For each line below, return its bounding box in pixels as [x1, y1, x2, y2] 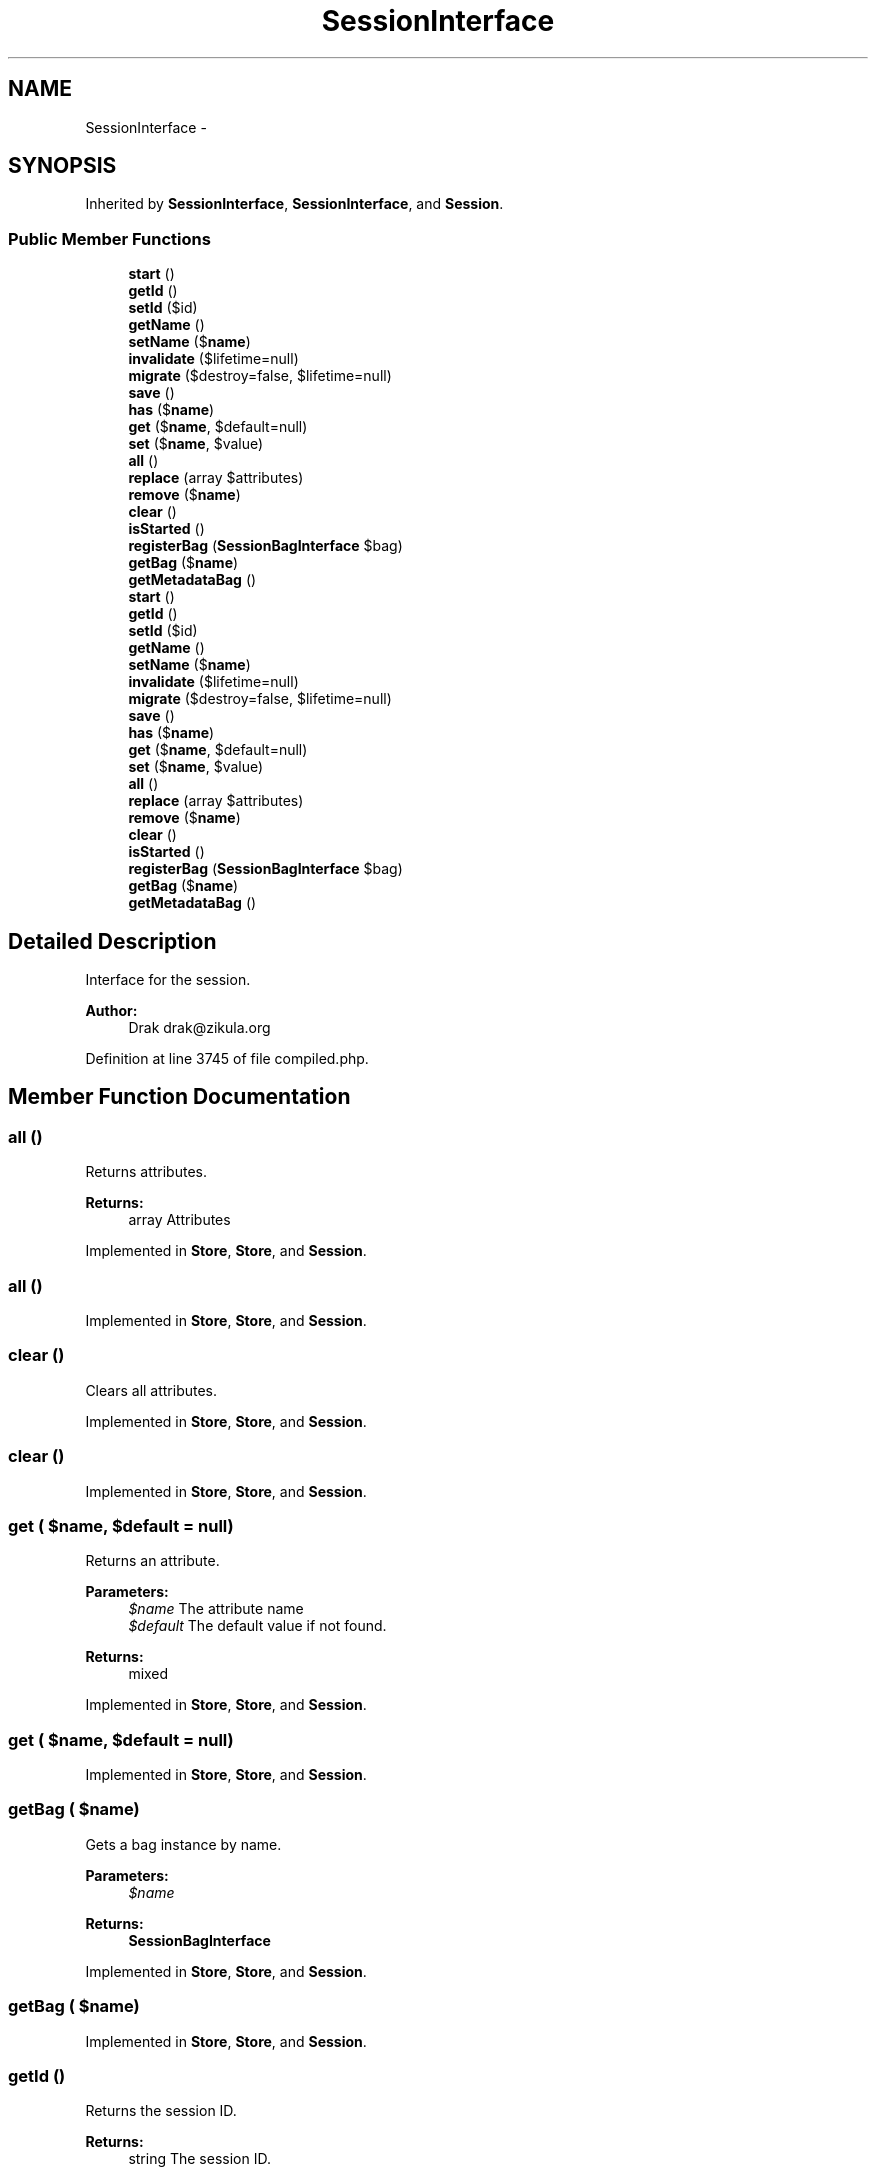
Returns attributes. [85, 1163, 208, 1181]
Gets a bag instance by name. [85, 1835, 282, 1853]
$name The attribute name [128, 1600, 304, 1618]
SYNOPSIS [8, 153, 117, 179]
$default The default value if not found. [128, 1617, 387, 1635]
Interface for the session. [85, 971, 251, 989]
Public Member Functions [8, 228, 211, 249]
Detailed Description [8, 928, 217, 954]
